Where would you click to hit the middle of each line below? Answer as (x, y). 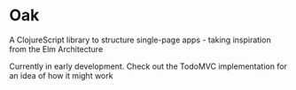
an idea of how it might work (61, 75)
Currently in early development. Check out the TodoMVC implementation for (148, 66)
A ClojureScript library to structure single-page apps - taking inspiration (140, 40)
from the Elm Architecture (56, 49)
